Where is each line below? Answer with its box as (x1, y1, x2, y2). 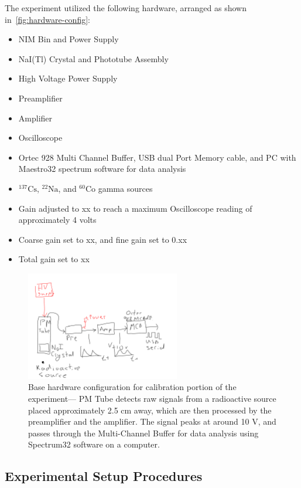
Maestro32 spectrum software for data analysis (18, 162, 186, 175)
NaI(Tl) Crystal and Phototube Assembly (18, 52, 169, 65)
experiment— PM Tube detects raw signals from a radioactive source (28, 392, 276, 404)
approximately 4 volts (18, 213, 97, 226)
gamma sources (98, 182, 153, 194)
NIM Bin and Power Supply (18, 33, 119, 45)
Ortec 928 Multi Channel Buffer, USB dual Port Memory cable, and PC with (18, 151, 296, 163)
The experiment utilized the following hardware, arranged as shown (5, 2, 247, 13)
